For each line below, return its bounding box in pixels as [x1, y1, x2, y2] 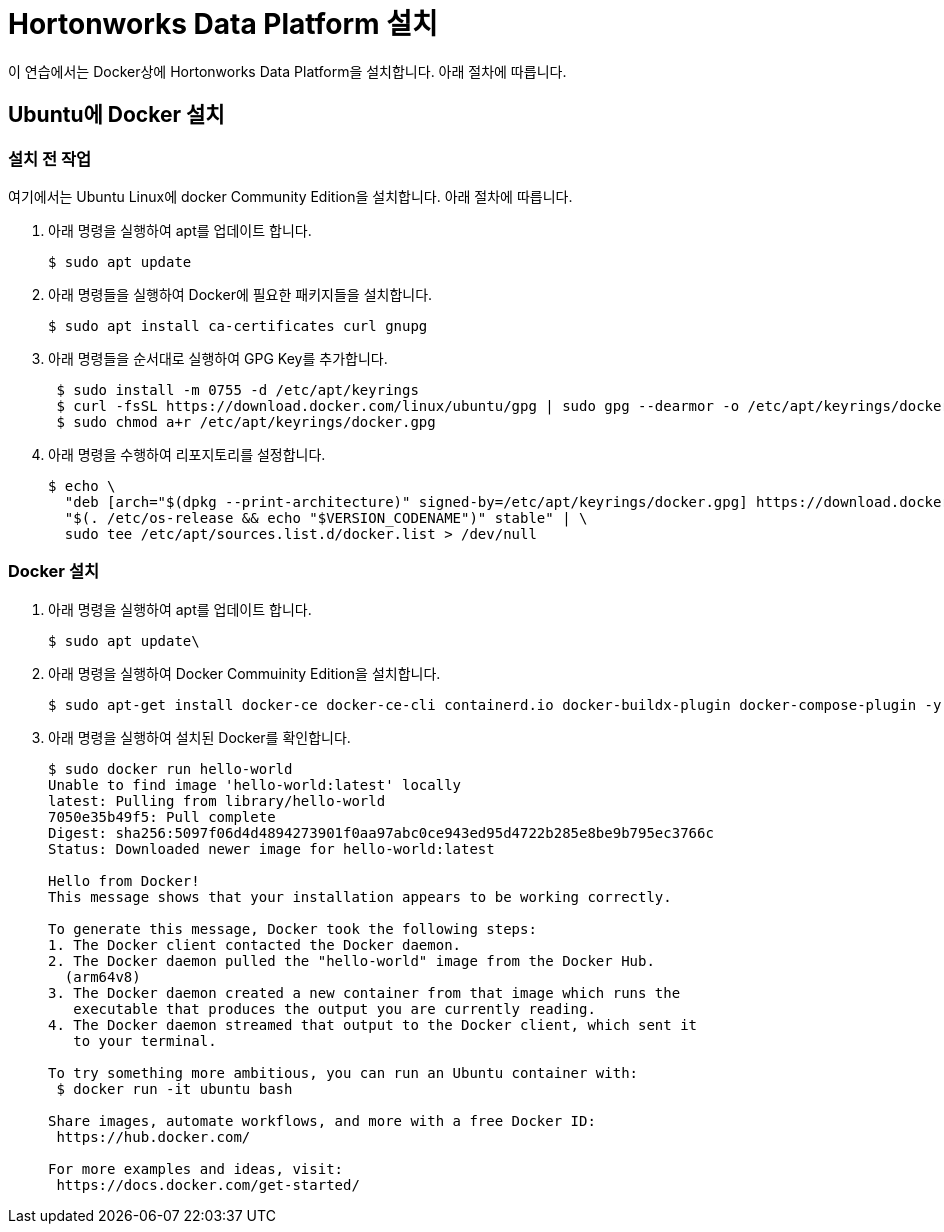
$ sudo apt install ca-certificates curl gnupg [48, 317, 428, 334]
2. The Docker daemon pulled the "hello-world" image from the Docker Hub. [48, 952, 655, 969]
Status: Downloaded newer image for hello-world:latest [48, 840, 495, 857]
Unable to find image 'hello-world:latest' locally [48, 776, 462, 793]
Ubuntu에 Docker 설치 [8, 102, 225, 128]
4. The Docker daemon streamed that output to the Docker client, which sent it [48, 1016, 698, 1033]
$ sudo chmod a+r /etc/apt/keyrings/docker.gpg [56, 413, 436, 430]
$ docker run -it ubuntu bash [56, 1080, 293, 1097]
